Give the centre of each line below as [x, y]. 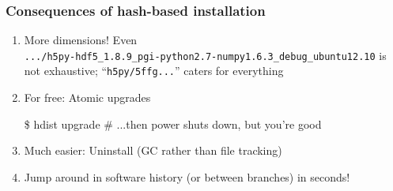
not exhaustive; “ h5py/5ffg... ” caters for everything [154, 71]
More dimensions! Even [81, 40]
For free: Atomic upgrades [87, 97]
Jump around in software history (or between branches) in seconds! [187, 176]
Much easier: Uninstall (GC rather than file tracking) [153, 150]
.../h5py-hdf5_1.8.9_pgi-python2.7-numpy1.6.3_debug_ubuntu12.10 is [205, 55]
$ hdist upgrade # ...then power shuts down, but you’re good [173, 124]
